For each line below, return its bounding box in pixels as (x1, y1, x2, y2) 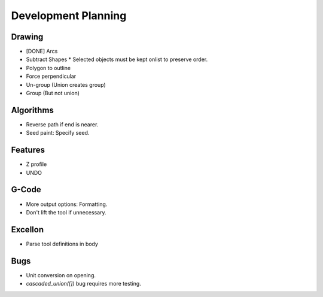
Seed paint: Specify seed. (26, 129, 90, 137)
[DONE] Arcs (26, 48, 58, 55)
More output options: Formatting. (26, 201, 108, 208)
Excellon (11, 225, 44, 235)
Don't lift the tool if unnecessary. (26, 208, 107, 216)
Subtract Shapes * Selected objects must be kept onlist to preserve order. (26, 56, 208, 63)
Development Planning (11, 9, 127, 22)
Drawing (11, 32, 44, 42)
